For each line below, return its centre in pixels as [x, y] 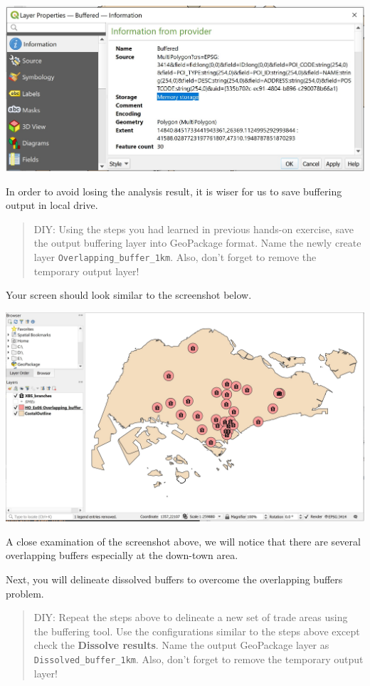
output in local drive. [52, 205]
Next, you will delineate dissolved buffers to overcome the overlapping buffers [174, 579]
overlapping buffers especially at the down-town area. [122, 555]
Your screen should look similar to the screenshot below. [129, 295]
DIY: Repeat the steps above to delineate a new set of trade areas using [191, 617]
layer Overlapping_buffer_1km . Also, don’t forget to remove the [175, 257]
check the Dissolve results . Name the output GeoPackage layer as [181, 645]
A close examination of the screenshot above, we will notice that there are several [183, 541]
